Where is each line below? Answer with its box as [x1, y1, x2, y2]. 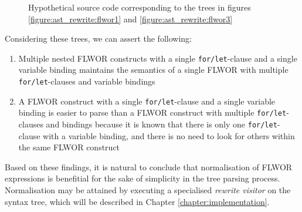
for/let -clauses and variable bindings [18, 75, 155, 88]
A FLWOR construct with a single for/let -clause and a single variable [18, 95, 276, 107]
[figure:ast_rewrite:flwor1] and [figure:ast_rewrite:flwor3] [28, 12, 233, 25]
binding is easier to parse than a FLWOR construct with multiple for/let [18, 106, 287, 119]
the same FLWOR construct [18, 141, 120, 153]
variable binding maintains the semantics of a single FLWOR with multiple [18, 63, 289, 76]
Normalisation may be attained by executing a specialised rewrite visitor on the [5, 184, 291, 196]
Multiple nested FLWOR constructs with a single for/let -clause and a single [18, 52, 297, 64]
